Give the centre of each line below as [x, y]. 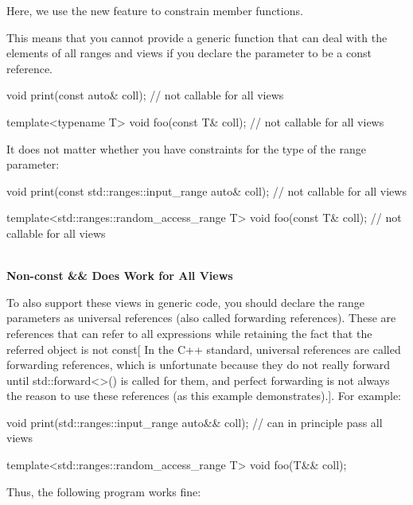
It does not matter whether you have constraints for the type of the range [186, 148]
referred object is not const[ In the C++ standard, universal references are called [204, 349]
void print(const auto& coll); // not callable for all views [145, 95]
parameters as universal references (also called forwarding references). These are [201, 318]
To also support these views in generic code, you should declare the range [186, 302]
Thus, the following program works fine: [104, 491]
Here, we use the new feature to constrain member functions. [155, 10]
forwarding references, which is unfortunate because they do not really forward [199, 365]
